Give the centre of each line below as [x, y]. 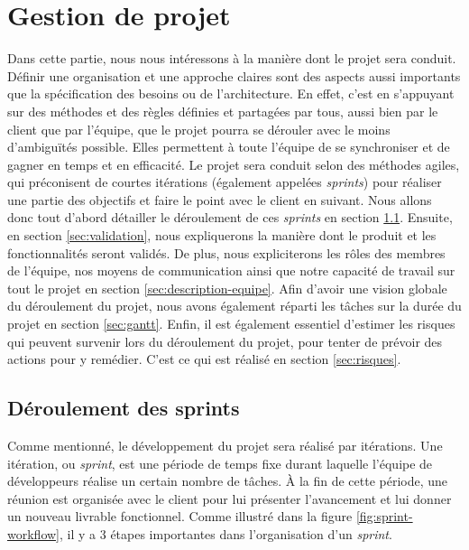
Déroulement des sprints [124, 408]
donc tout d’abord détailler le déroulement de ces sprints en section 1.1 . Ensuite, [230, 217]
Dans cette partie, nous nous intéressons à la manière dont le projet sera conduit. [232, 58]
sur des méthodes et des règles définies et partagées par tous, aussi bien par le [223, 111]
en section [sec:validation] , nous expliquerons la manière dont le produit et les [222, 235]
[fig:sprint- [384, 516]
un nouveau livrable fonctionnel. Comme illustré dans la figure [180, 516]
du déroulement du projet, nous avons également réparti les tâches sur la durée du [234, 306]
